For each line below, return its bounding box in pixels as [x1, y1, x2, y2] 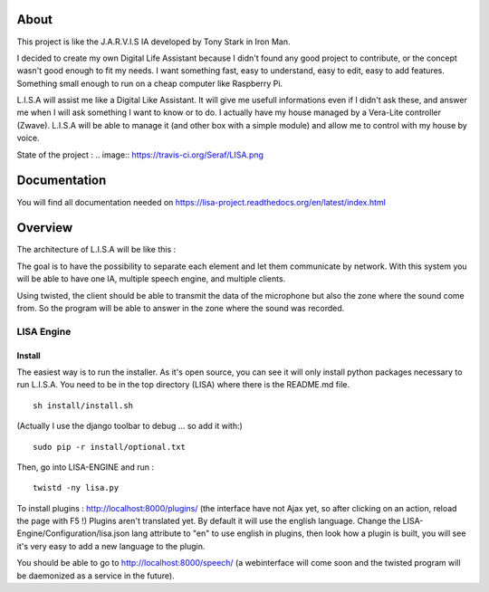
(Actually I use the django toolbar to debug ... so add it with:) [16, 421, 244, 432]
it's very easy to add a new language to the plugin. [16, 540, 206, 551]
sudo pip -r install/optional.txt [33, 442, 186, 452]
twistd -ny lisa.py [33, 482, 120, 493]
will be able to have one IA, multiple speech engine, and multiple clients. [16, 273, 286, 284]
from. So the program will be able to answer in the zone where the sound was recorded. [16, 303, 345, 314]
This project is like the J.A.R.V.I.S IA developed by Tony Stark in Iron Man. [16, 36, 291, 47]
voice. [16, 132, 40, 144]
